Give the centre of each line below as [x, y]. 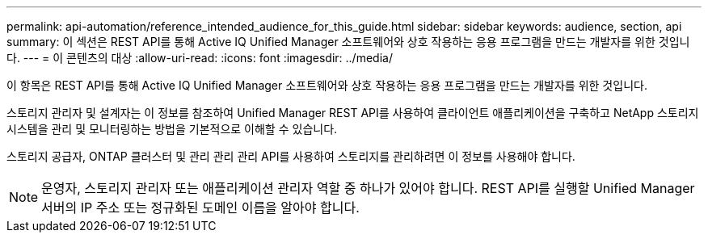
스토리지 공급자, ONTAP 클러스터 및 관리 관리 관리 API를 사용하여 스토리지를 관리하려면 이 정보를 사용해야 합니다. [291, 156]
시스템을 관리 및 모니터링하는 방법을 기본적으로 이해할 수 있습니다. [172, 129]
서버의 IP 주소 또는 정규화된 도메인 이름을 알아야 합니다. [200, 208]
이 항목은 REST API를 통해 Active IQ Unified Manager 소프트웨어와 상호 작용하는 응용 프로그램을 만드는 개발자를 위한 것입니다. [327, 85]
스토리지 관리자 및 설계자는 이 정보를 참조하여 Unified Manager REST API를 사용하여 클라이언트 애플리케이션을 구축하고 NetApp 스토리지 [353, 113]
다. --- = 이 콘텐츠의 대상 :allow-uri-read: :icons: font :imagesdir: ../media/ [200, 58]
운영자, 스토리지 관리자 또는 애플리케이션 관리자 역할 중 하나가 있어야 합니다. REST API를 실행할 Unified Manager [368, 188]
